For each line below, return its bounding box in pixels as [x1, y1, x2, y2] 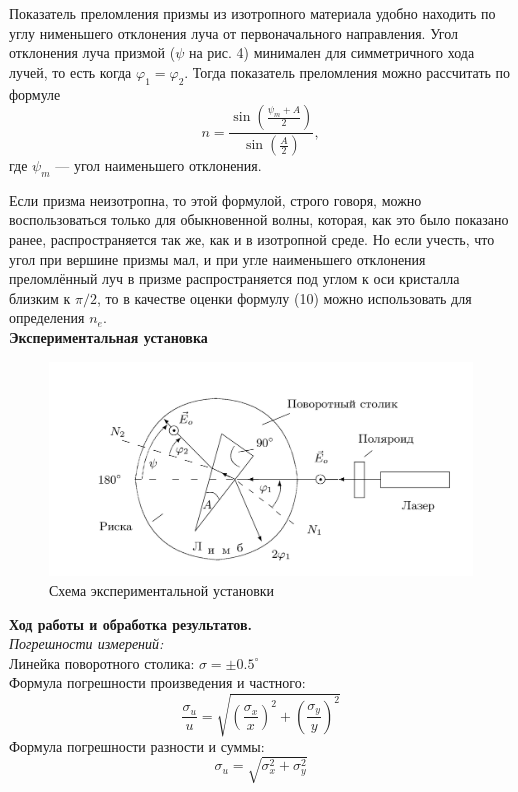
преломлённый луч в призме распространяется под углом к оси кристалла [9, 268, 460, 289]
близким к [9, 287, 71, 308]
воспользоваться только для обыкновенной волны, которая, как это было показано [9, 209, 509, 230]
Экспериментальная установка [9, 327, 208, 347]
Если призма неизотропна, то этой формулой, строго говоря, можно [9, 189, 422, 210]
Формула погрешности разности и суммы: [9, 735, 265, 756]
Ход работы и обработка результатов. [9, 613, 253, 634]
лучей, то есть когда [9, 61, 132, 82]
